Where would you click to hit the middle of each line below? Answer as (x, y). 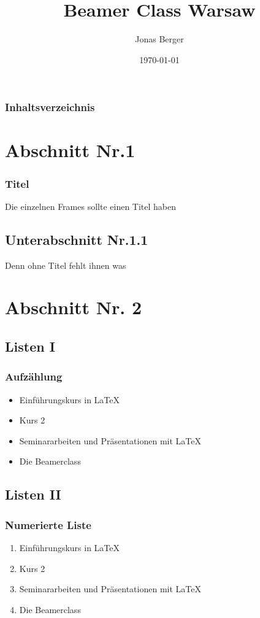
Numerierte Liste (48, 524)
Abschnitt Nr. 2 (74, 307)
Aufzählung (34, 377)
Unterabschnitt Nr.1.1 (77, 239)
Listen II (33, 494)
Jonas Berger (159, 39)
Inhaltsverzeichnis (50, 107)
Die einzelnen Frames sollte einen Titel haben (91, 206)
